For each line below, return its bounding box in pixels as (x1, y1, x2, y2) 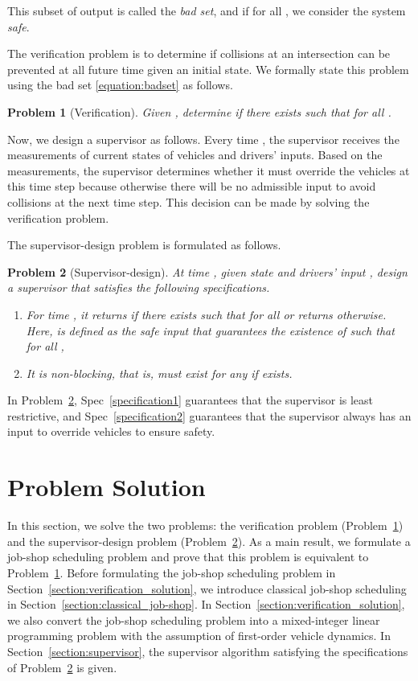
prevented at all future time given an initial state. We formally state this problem (7, 60, 409, 77)
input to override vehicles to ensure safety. (7, 423, 215, 440)
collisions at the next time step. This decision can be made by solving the (7, 193, 370, 210)
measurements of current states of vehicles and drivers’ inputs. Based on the (7, 146, 383, 163)
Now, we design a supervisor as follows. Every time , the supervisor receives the (7, 130, 400, 147)
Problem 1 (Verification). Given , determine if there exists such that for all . (7, 103, 391, 120)
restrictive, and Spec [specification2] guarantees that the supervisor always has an (7, 407, 412, 424)
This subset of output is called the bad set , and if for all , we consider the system (7, 2, 406, 18)
